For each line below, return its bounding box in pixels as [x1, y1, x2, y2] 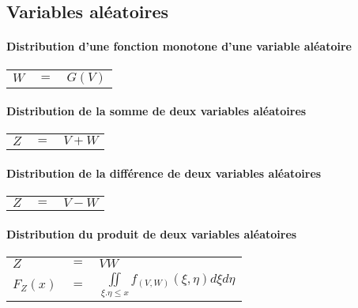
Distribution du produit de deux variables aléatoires [6, 225, 297, 242]
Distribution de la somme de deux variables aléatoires [6, 103, 307, 119]
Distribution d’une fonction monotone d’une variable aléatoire [6, 38, 352, 54]
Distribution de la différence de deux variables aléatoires [6, 164, 322, 181]
